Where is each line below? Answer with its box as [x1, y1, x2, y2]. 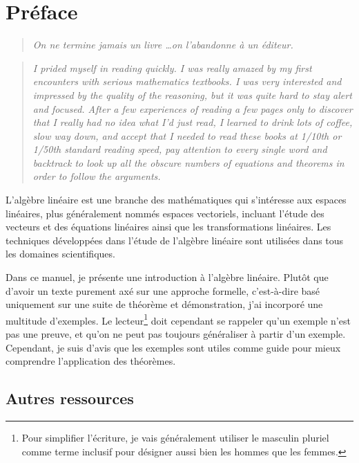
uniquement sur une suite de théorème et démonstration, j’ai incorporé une [6, 297, 323, 311]
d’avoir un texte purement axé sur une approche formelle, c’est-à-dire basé [6, 283, 320, 298]
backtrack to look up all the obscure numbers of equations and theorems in [32, 155, 345, 170]
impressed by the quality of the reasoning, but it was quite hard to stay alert [32, 87, 352, 102]
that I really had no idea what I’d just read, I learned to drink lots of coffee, [32, 115, 353, 129]
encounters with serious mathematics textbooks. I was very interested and [32, 74, 342, 89]
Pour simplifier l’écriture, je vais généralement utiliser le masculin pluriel [21, 430, 329, 445]
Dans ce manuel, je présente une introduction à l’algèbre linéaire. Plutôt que [6, 270, 329, 284]
